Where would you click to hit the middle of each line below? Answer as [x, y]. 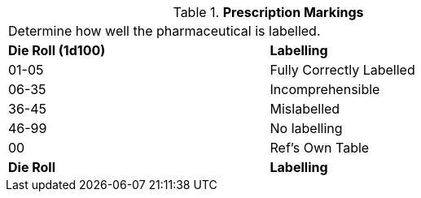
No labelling [306, 128]
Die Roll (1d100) [57, 50]
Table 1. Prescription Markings [268, 12]
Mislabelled [305, 109]
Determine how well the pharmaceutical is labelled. [164, 31]
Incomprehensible [325, 89]
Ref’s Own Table [320, 148]
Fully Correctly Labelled [342, 70]
